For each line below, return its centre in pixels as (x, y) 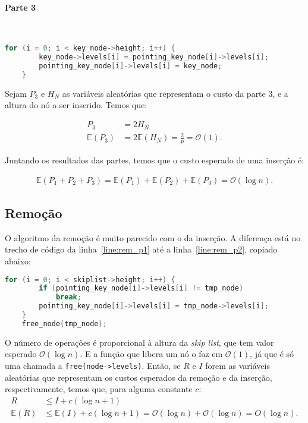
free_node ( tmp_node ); (64, 323)
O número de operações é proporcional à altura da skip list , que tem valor (139, 342)
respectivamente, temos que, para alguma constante (99, 389)
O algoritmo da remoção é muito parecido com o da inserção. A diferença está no (153, 237)
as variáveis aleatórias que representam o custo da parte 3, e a (175, 93)
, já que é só (272, 354)
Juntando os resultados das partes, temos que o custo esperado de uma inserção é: (155, 160)
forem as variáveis (238, 365)
